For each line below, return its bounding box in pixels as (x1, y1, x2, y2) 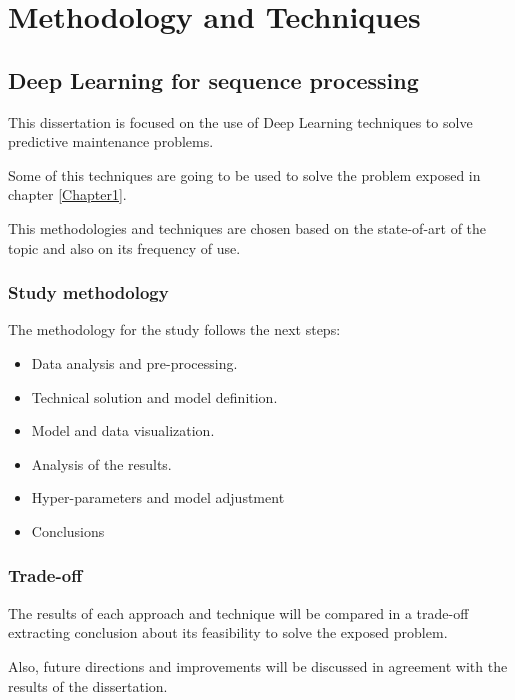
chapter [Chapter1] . (8, 184, 127, 205)
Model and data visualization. (31, 420, 215, 441)
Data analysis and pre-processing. (31, 352, 238, 373)
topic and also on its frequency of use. (8, 237, 241, 258)
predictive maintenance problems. (8, 131, 214, 152)
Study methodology (8, 280, 169, 305)
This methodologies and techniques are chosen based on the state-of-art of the (8, 217, 487, 238)
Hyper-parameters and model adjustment (31, 487, 285, 508)
